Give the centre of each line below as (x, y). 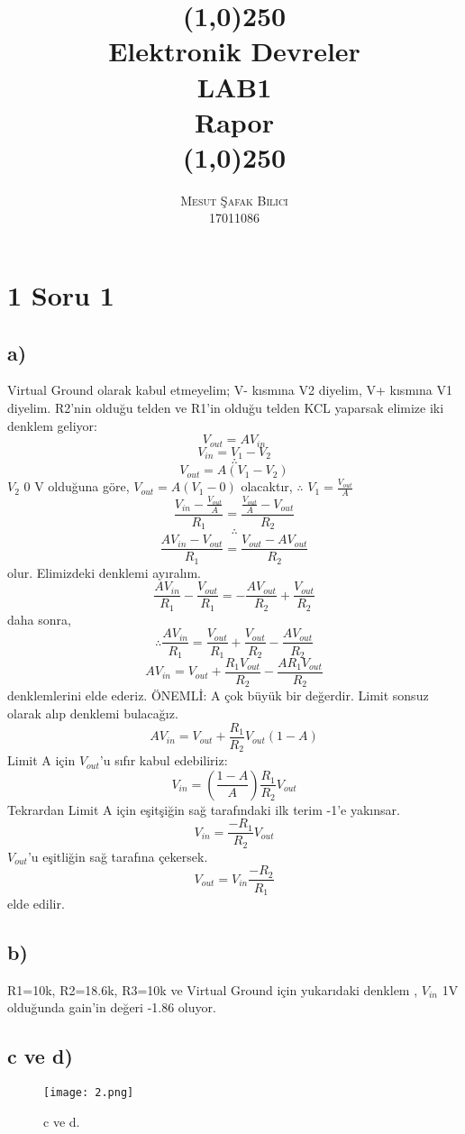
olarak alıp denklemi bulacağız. (93, 713)
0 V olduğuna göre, (77, 486)
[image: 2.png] (89, 1093)
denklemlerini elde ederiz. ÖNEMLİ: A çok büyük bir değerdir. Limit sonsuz (218, 695)
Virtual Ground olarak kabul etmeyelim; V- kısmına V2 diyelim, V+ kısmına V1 (230, 390)
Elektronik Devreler (234, 51)
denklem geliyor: (52, 425)
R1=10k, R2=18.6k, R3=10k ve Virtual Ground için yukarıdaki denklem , (213, 989)
